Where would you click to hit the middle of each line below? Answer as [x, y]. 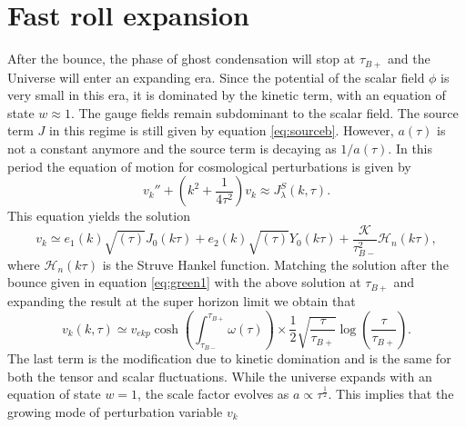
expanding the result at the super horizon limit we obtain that [182, 300]
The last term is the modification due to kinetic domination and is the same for [229, 357]
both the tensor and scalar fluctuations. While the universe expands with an [220, 376]
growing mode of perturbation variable [115, 411]
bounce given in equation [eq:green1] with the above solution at [184, 282]
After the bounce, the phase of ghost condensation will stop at [182, 59]
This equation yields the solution [99, 216]
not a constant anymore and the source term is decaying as [172, 148]
